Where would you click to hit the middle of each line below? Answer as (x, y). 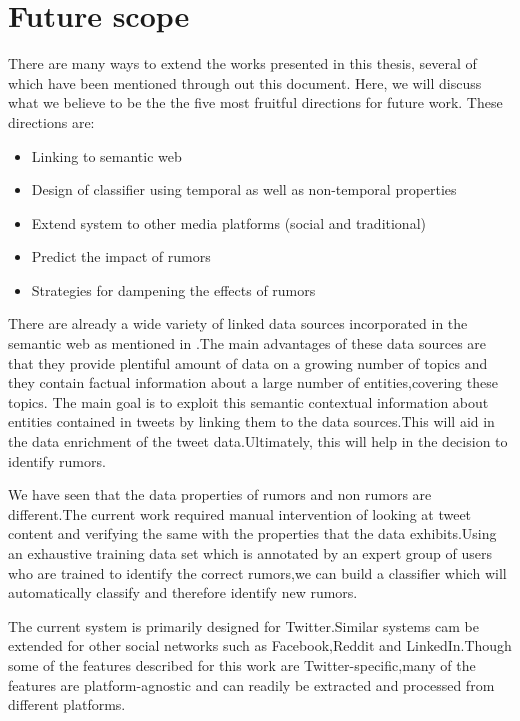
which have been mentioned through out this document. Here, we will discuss (245, 82)
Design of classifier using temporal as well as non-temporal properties (244, 189)
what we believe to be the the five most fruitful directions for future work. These (255, 102)
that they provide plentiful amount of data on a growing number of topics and (248, 362)
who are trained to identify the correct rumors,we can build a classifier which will (257, 572)
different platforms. (67, 704)
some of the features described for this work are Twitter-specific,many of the (242, 664)
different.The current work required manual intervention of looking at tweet (240, 513)
